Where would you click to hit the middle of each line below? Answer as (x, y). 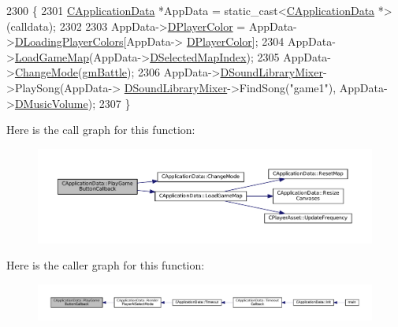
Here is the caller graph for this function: (106, 265)
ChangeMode (46, 72)
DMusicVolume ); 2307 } (73, 103)
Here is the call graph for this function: (101, 130)
